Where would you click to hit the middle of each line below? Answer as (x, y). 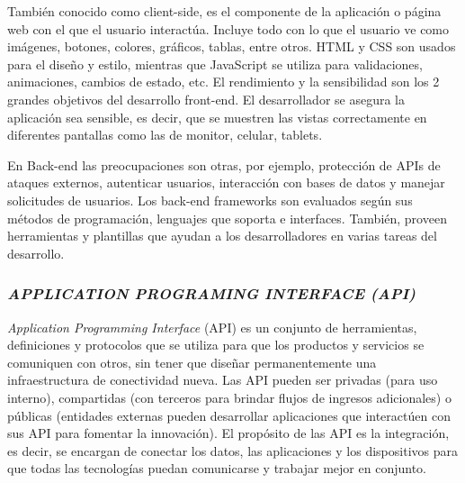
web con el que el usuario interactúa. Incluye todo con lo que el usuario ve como (228, 28)
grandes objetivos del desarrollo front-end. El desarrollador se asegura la (206, 99)
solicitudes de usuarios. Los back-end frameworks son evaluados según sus (210, 200)
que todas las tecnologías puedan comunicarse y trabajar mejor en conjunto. (217, 468)
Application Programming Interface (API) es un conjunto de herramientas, (212, 327)
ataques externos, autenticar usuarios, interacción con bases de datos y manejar (226, 182)
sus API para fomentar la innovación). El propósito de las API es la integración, (228, 433)
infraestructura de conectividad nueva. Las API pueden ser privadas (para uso (223, 380)
